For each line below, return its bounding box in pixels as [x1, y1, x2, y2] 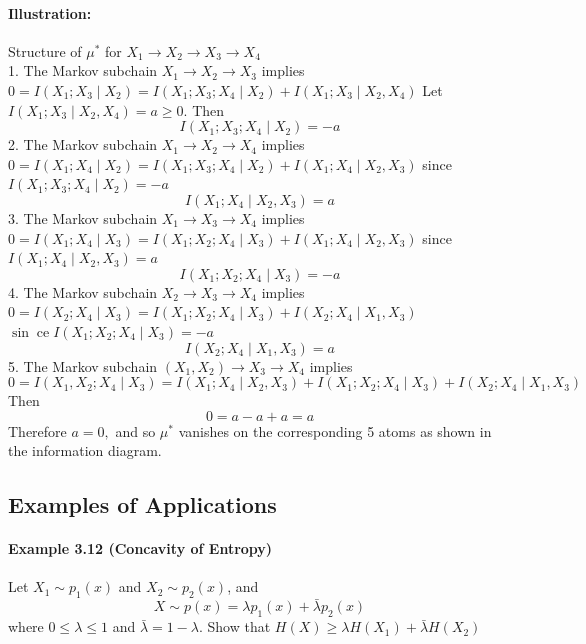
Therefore [8, 420, 67, 441]
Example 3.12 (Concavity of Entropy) [8, 538, 273, 559]
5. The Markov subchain [8, 355, 158, 376]
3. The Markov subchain [8, 207, 158, 228]
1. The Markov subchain [8, 60, 158, 81]
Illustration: [8, 2, 92, 23]
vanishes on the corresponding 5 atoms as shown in [178, 420, 492, 441]
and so [115, 420, 156, 441]
